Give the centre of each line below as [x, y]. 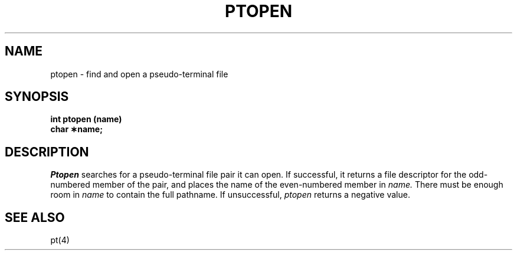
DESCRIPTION [47, 152]
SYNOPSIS [37, 97]
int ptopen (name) [86, 119]
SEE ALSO [35, 217]
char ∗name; [76, 129]
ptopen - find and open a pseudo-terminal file [139, 74]
